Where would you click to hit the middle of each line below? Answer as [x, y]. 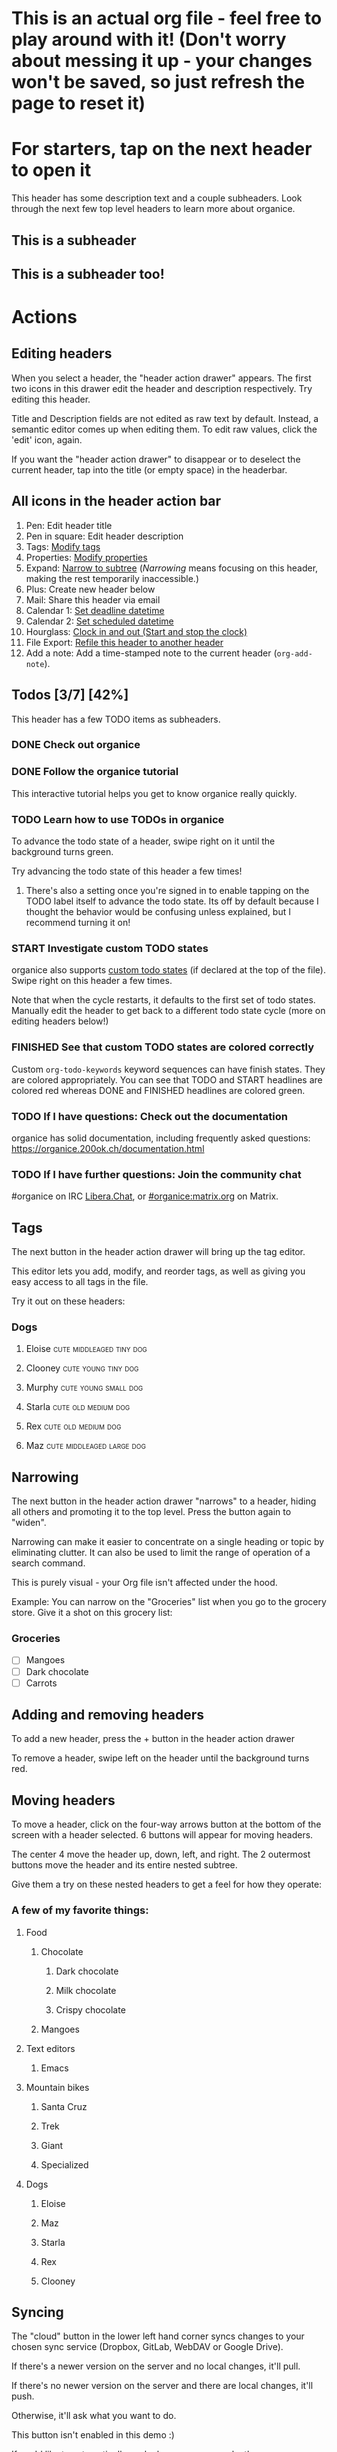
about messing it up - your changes [162, 61]
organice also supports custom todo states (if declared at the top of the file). [168, 970]
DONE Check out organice [76, 745]
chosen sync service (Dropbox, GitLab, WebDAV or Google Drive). [147, 2347]
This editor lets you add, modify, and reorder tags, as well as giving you [158, 1271]
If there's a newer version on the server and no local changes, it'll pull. [156, 2366]
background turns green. [62, 852]
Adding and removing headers [108, 1715]
